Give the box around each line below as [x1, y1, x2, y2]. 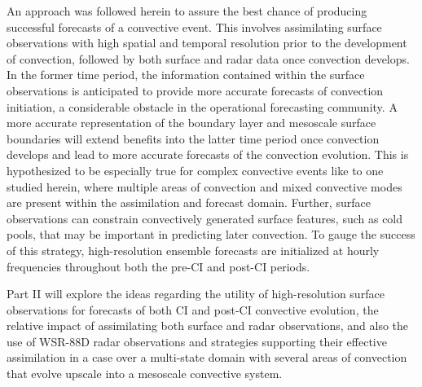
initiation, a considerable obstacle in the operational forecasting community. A [7, 98, 398, 115]
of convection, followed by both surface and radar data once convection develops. [7, 50, 410, 67]
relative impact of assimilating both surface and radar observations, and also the [7, 317, 409, 334]
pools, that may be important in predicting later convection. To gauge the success [7, 226, 415, 243]
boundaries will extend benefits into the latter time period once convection [7, 130, 380, 147]
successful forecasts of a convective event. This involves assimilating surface [7, 18, 382, 35]
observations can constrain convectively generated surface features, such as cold [7, 209, 403, 226]
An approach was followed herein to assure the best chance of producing [7, 2, 367, 19]
